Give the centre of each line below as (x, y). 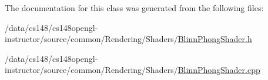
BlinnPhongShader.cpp (219, 70)
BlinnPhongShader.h (215, 39)
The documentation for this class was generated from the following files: (134, 8)
